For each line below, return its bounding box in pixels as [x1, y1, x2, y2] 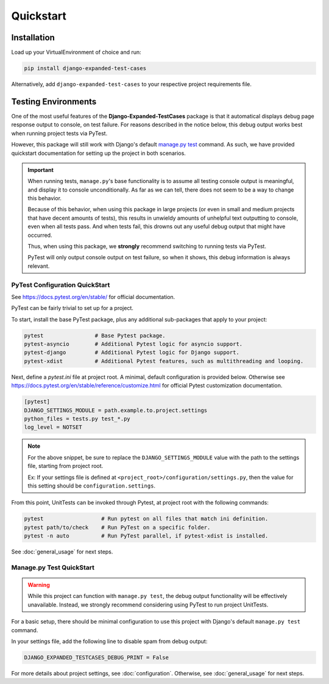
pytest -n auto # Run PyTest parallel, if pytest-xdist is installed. [24, 533, 269, 539]
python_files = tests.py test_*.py [24, 416, 130, 422]
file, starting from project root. [27, 463, 104, 470]
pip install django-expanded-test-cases [24, 65, 146, 72]
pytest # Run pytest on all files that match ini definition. [24, 516, 269, 522]
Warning [27, 581, 50, 589]
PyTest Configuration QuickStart [11, 281, 110, 289]
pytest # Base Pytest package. [24, 332, 166, 339]
